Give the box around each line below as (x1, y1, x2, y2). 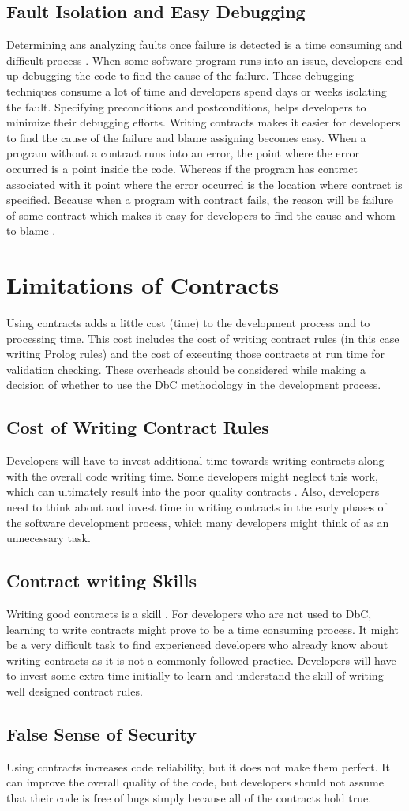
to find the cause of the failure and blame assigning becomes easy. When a (6, 129, 366, 145)
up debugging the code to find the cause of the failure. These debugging (6, 67, 355, 84)
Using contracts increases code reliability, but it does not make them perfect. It (6, 758, 390, 775)
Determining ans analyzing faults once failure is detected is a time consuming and (6, 36, 403, 53)
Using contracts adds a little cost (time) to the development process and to (6, 315, 370, 331)
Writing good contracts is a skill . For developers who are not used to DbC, (6, 605, 372, 621)
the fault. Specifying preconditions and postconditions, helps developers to (6, 98, 366, 115)
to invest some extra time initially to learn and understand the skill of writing (6, 667, 384, 684)
